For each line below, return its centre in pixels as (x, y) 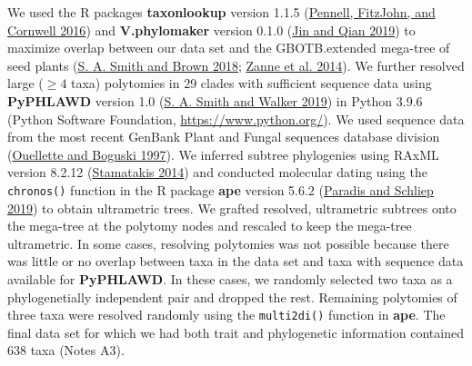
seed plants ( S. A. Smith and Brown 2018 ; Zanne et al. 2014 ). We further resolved (236, 65)
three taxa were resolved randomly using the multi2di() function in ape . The (226, 315)
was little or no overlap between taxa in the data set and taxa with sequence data (236, 261)
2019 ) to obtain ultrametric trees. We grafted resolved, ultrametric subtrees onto (232, 208)
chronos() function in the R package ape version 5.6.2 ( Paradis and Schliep (221, 189)
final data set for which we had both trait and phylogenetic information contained (236, 332)
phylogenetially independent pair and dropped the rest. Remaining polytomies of (232, 297)
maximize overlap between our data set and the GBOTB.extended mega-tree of (229, 48)
